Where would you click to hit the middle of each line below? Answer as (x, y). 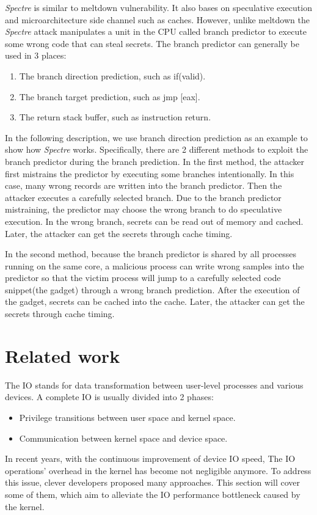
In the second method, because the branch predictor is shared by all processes (151, 254)
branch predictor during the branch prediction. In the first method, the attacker (155, 161)
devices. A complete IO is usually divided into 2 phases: (109, 397)
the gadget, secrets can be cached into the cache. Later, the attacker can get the (155, 301)
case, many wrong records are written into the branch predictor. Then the (144, 185)
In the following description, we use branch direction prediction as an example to (156, 137)
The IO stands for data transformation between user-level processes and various (154, 385)
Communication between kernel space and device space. (123, 438)
